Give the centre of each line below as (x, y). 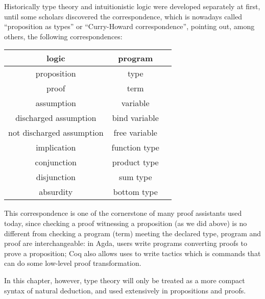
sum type (135, 177)
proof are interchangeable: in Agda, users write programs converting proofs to (126, 243)
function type (135, 147)
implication (56, 147)
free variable (135, 133)
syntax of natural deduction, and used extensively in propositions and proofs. (125, 290)
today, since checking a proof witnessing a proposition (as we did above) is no (126, 223)
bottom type (135, 192)
